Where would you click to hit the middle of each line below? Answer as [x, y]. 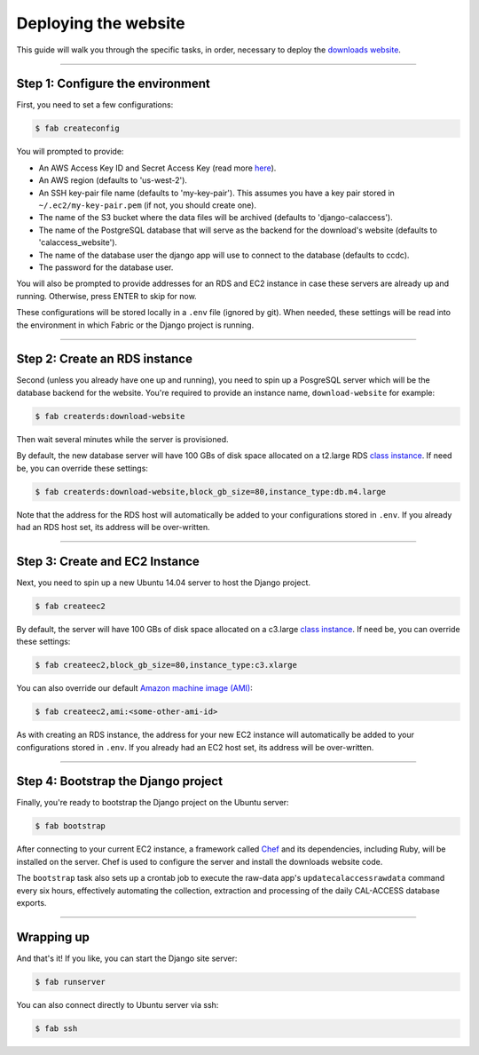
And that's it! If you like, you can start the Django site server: [127, 958]
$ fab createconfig [77, 128]
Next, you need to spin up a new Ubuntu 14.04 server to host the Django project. [163, 583]
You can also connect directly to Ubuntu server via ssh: [118, 1004]
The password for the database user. [106, 267]
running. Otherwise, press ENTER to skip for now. [106, 296]
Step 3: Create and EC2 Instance [108, 561]
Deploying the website [101, 23]
